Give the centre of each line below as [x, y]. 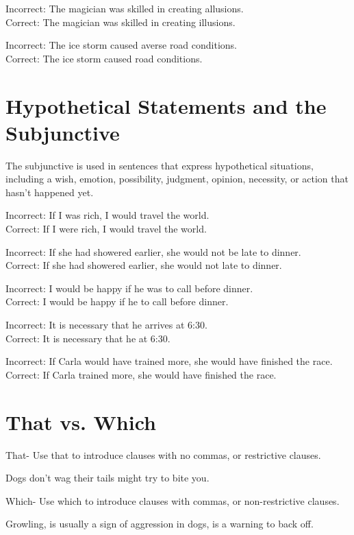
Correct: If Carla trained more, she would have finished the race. [141, 374]
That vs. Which [81, 421]
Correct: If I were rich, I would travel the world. [106, 229]
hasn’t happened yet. [50, 192]
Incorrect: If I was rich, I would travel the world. [108, 215]
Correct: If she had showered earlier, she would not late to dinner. [144, 265]
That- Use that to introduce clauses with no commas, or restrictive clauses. [163, 454]
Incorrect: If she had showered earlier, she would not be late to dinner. [153, 251]
